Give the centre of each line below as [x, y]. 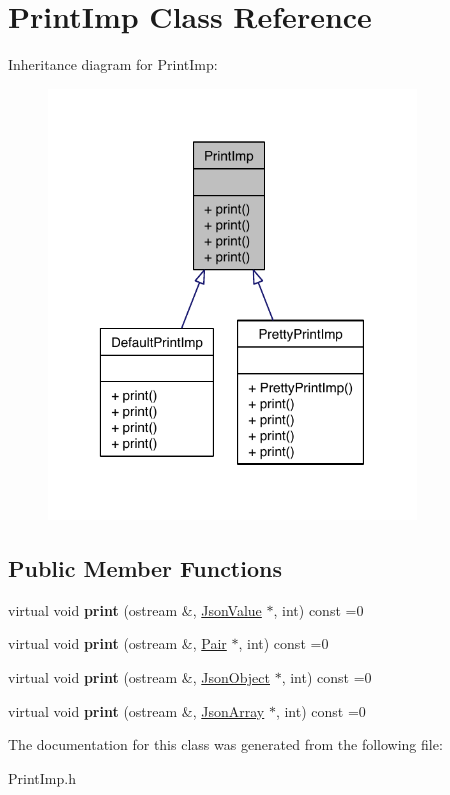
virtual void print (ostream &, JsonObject [139, 677]
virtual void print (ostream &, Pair [117, 643]
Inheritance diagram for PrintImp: [113, 64]
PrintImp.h [42, 777]
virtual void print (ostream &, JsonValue [135, 609]
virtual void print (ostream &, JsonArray [136, 710]
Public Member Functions [145, 568]
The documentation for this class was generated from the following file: [225, 744]
